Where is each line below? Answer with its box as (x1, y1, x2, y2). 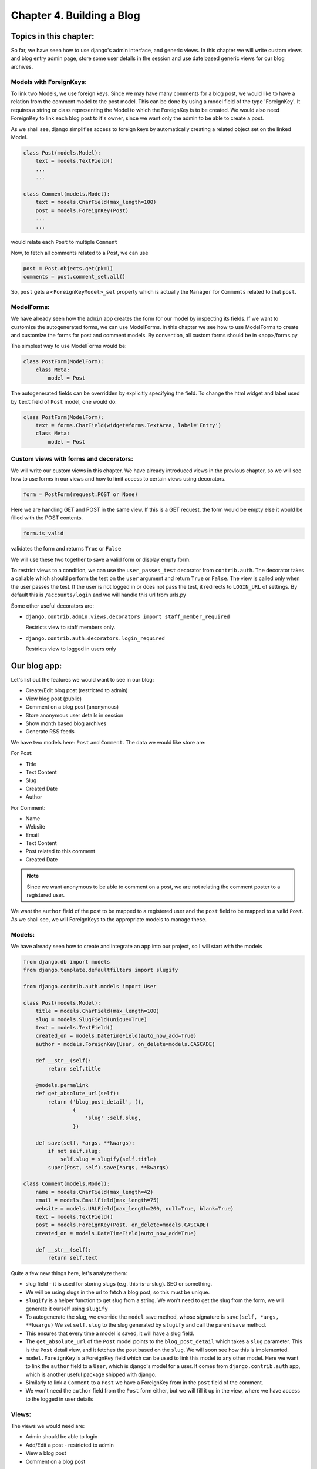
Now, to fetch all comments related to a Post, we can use (11, 249, 149, 256)
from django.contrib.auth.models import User (23, 983, 157, 990)
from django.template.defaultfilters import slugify (23, 967, 178, 974)
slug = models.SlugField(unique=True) (35, 1016, 147, 1022)
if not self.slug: (48, 1148, 101, 1154)
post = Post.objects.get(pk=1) (23, 265, 114, 271)
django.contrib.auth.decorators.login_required (25, 635, 166, 642)
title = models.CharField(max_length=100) (35, 1008, 160, 1015)
